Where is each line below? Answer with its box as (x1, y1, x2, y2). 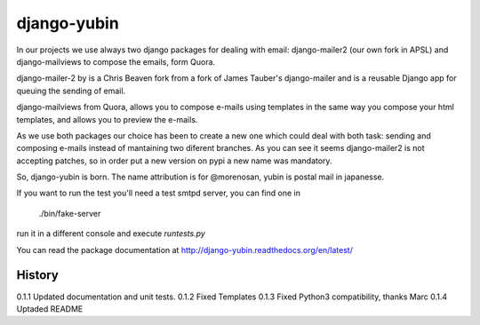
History (16, 267, 60, 283)
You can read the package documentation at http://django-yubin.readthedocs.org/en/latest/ (16, 244, 353, 255)
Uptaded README (16, 303, 84, 314)
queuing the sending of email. (16, 85, 126, 96)
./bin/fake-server (38, 208, 101, 218)
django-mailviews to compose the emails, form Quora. (16, 56, 216, 67)
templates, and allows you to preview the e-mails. (16, 114, 198, 124)
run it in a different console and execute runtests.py (16, 228, 206, 239)
